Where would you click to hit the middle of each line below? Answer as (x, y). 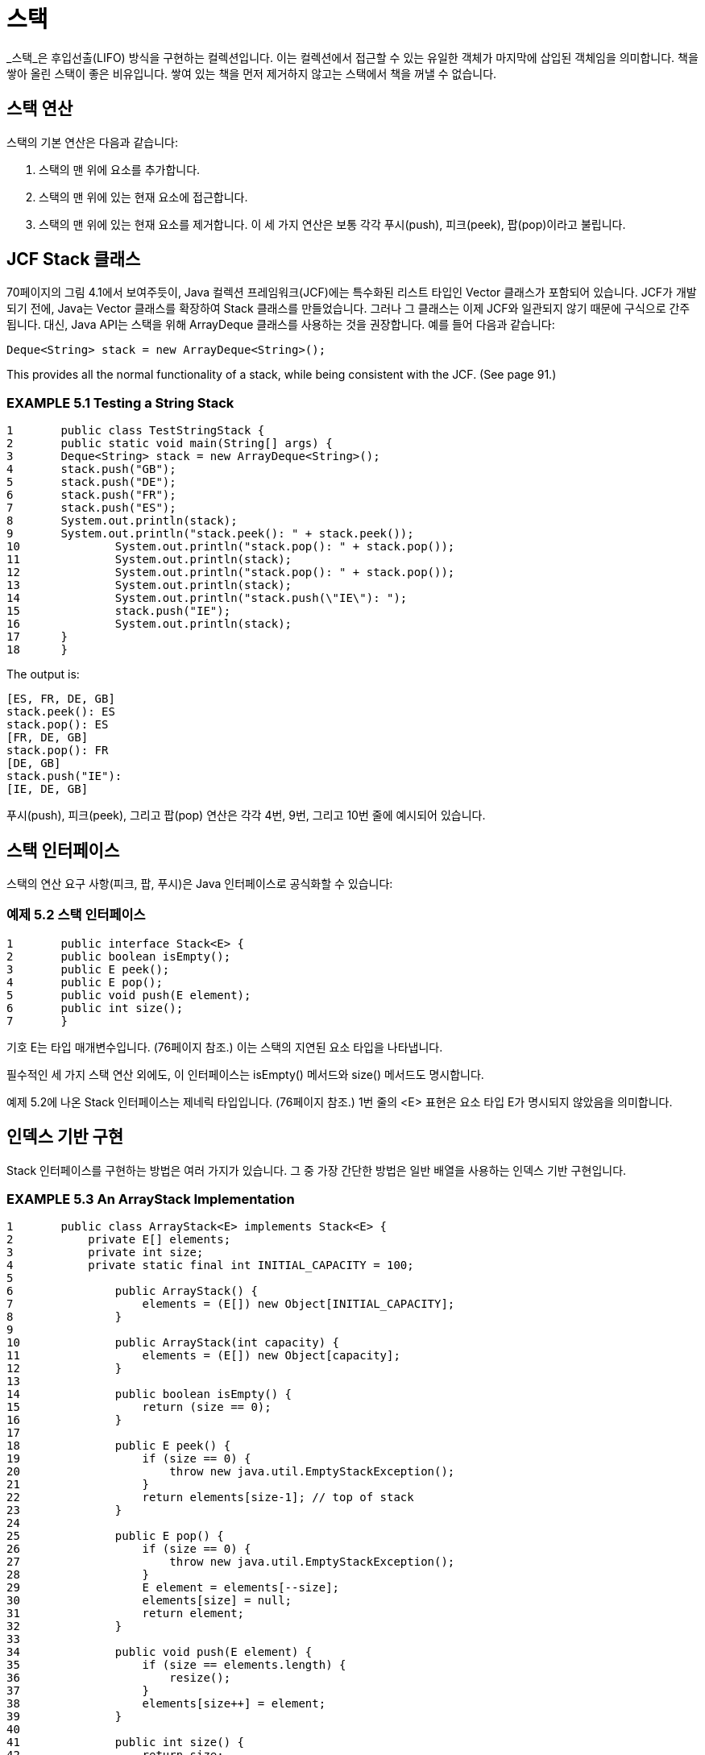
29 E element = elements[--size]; (173, 1588)
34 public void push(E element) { (160, 1652)
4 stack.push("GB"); (91, 469)
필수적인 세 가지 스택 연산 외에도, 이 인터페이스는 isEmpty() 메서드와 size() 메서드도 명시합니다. (245, 1074)
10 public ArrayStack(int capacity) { (173, 1343)
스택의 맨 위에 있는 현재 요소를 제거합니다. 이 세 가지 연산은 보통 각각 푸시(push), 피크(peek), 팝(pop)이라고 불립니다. (332, 224)
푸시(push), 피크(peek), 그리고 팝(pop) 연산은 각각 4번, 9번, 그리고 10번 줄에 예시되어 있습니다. (246, 815)
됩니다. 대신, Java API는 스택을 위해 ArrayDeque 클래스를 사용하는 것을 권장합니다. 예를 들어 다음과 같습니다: (281, 325)
